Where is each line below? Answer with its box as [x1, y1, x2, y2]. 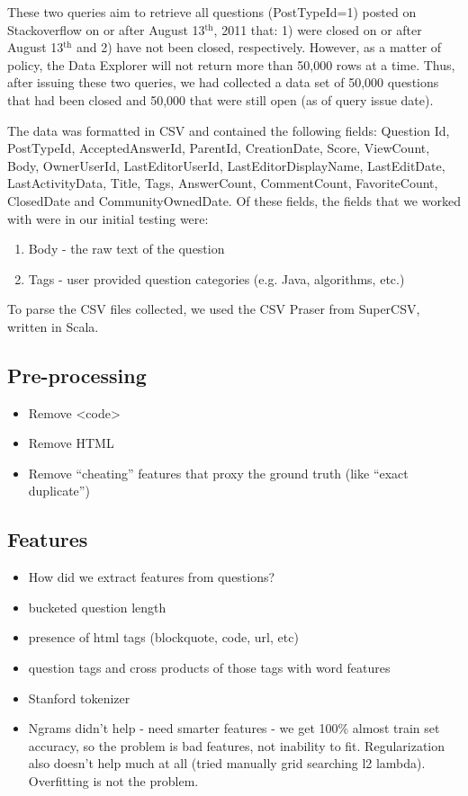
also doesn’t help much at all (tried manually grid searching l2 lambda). [28, 754, 426, 773]
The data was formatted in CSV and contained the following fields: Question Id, [7, 121, 450, 139]
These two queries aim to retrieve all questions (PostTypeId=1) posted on [7, 3, 417, 21]
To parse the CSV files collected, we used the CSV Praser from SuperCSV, [7, 300, 420, 318]
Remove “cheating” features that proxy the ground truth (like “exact [28, 463, 409, 482]
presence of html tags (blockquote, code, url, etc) [28, 628, 299, 647]
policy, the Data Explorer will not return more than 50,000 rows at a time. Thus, [7, 55, 455, 74]
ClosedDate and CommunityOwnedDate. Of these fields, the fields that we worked [7, 191, 461, 210]
